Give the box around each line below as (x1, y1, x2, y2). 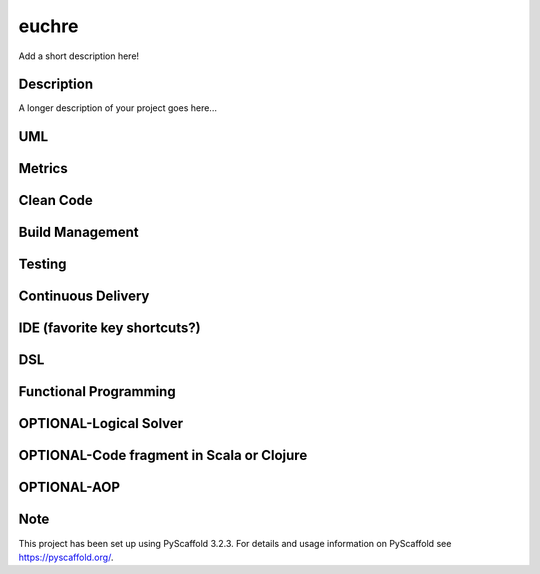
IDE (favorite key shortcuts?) (18, 320, 201, 337)
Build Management (18, 224, 139, 241)
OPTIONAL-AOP (18, 479, 120, 496)
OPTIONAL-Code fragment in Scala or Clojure (18, 447, 308, 464)
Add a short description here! (18, 50, 140, 62)
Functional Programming (18, 383, 176, 400)
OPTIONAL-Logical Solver (18, 415, 184, 432)
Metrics (18, 160, 69, 177)
